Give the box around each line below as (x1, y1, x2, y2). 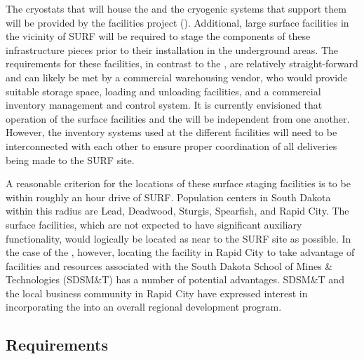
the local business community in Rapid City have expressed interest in (6, 285, 308, 300)
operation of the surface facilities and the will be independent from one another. (6, 111, 350, 126)
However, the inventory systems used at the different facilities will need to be (6, 125, 337, 140)
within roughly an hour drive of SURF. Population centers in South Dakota (6, 189, 331, 204)
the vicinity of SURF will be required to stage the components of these (6, 29, 311, 43)
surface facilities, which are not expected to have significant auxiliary (6, 217, 302, 231)
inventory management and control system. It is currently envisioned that (6, 97, 323, 112)
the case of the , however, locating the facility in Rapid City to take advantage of (6, 245, 355, 259)
